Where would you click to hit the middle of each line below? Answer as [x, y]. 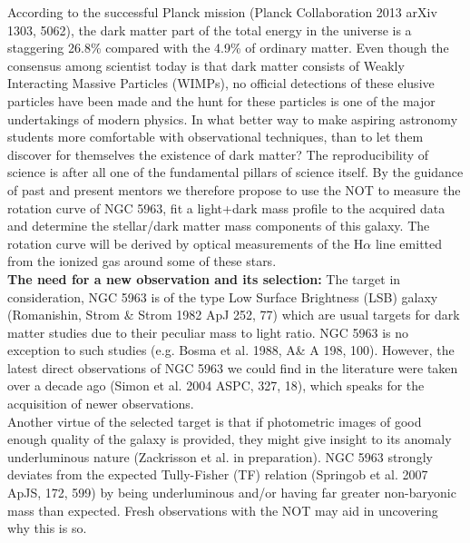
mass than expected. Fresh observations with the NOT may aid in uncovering [223, 510]
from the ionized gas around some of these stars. [142, 261]
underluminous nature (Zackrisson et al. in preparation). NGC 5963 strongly [220, 456]
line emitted [409, 243]
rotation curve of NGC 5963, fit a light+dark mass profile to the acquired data [226, 207]
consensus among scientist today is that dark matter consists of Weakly [206, 65]
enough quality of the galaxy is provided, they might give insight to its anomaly [230, 439]
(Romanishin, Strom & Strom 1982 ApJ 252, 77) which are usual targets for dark [234, 315]
